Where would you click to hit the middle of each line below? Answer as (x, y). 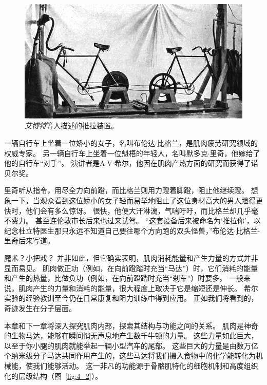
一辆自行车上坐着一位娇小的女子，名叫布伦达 (80, 143)
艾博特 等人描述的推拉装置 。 (71, 126)
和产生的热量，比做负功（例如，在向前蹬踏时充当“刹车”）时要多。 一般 (124, 278)
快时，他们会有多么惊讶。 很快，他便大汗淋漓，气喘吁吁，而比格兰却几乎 (128, 210)
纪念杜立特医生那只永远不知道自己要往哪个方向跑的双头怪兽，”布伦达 (119, 230)
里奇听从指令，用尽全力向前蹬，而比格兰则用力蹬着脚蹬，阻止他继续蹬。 (126, 190)
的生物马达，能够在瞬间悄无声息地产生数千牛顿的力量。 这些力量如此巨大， (131, 335)
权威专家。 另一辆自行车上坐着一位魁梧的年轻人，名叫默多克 (106, 153)
